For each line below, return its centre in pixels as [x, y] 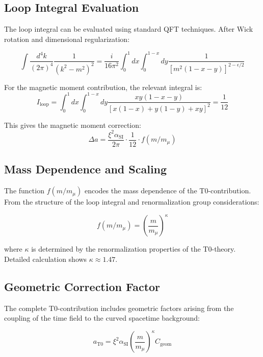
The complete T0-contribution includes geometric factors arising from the [119, 308]
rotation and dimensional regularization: [67, 39]
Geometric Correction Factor [82, 286]
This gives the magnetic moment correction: [73, 125]
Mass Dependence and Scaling [86, 169]
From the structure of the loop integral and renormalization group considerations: [132, 202]
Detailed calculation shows [46, 259]
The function [24, 191]
